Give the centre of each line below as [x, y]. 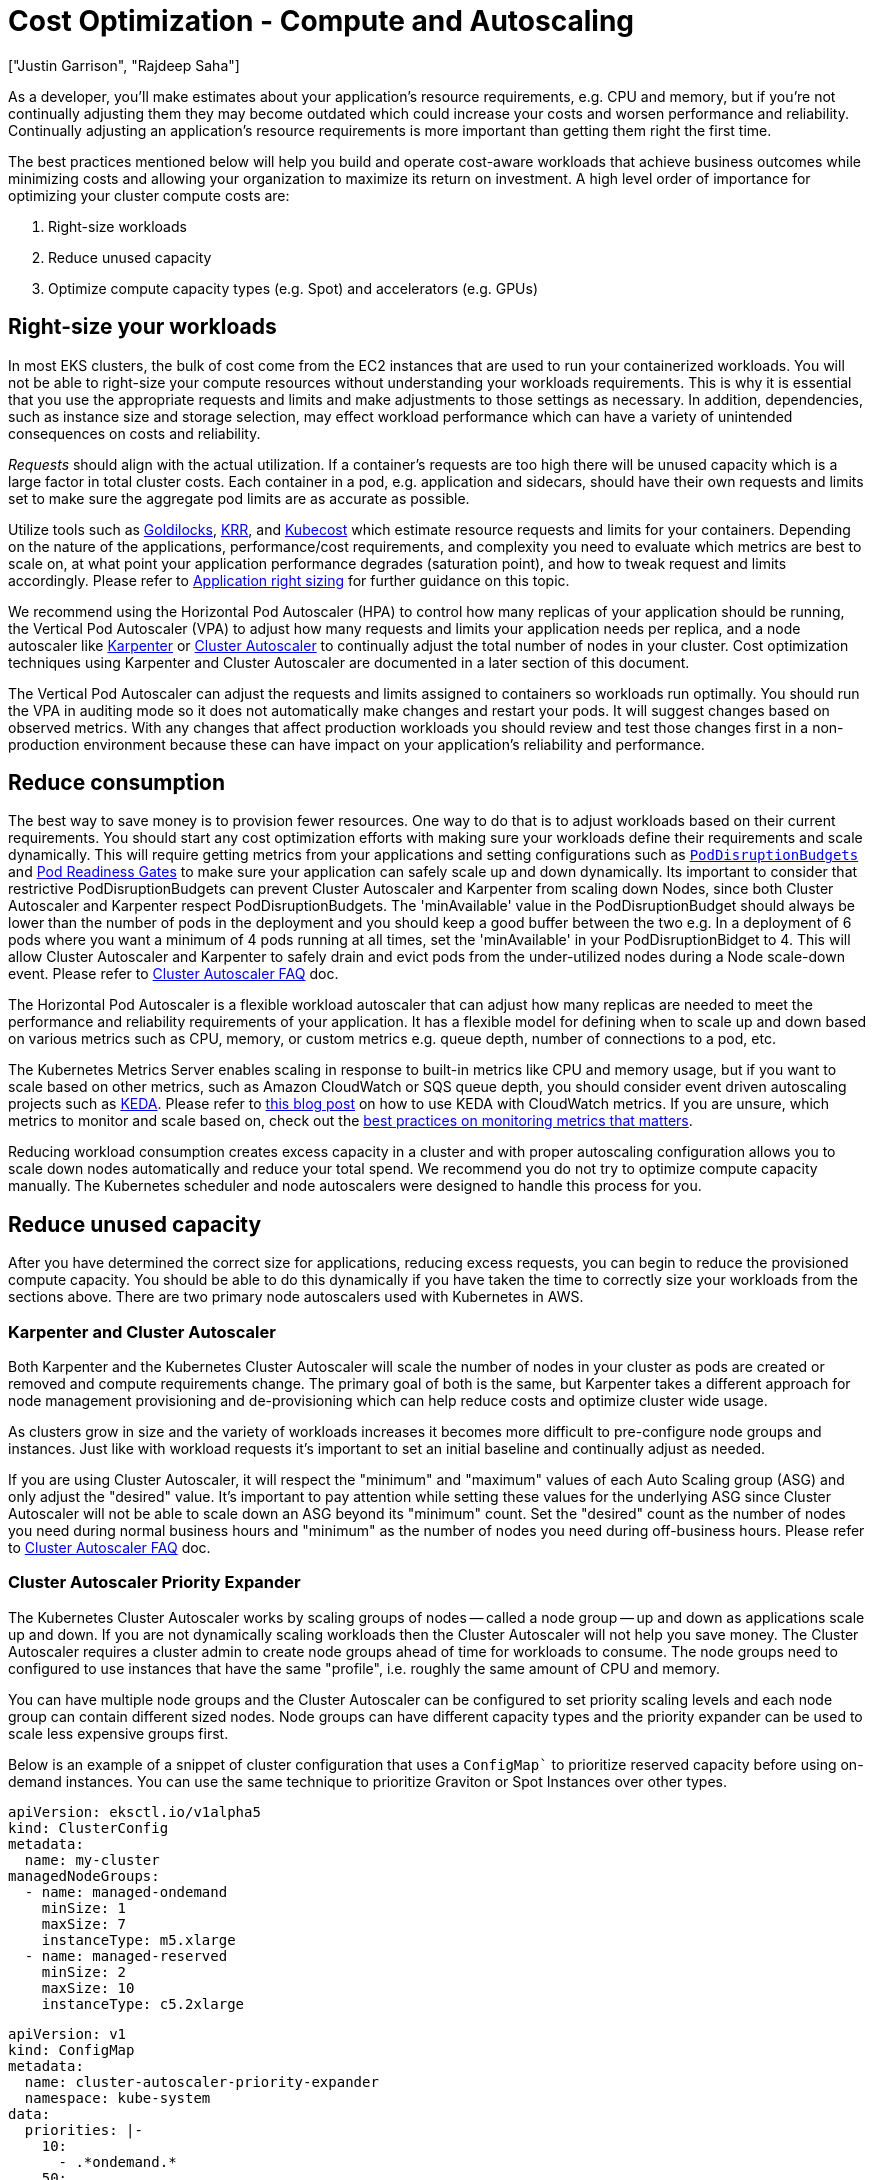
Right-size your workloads [142, 327]
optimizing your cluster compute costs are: [149, 195]
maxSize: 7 [84, 1923]
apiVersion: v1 [67, 2033]
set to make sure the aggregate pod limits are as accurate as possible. [239, 498]
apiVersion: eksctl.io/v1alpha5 [134, 1811]
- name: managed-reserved [126, 1955]
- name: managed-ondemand [126, 1891]
